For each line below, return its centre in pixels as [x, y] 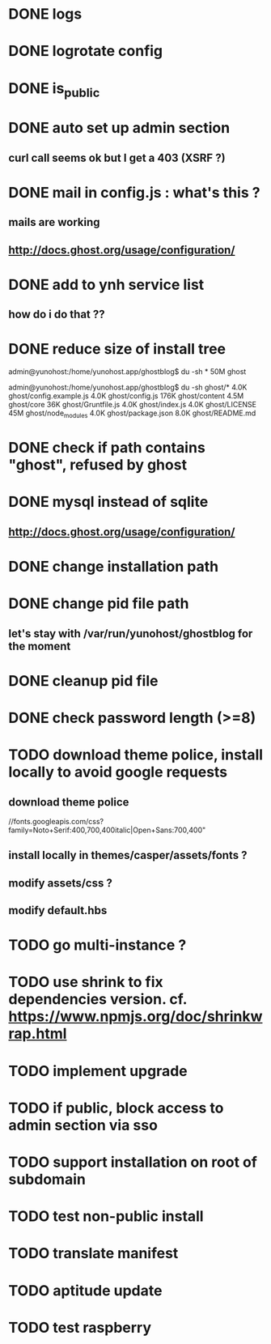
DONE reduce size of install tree [117, 349]
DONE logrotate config [86, 51]
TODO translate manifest [93, 1254]
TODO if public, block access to [116, 1108]
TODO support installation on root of [133, 1162]
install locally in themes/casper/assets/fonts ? [128, 855]
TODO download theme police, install [136, 755]
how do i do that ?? [57, 315]
